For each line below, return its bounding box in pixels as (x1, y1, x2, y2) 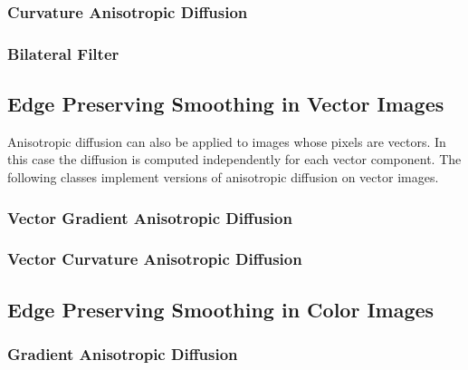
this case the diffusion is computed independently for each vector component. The (7, 150, 462, 169)
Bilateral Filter (7, 42, 119, 64)
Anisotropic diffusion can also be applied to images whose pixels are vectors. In (7, 131, 446, 151)
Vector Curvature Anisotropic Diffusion (7, 248, 302, 270)
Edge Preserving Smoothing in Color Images (7, 295, 435, 323)
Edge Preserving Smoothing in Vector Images (7, 90, 444, 118)
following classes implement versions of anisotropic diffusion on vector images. (7, 168, 439, 187)
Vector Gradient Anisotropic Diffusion (7, 206, 292, 229)
